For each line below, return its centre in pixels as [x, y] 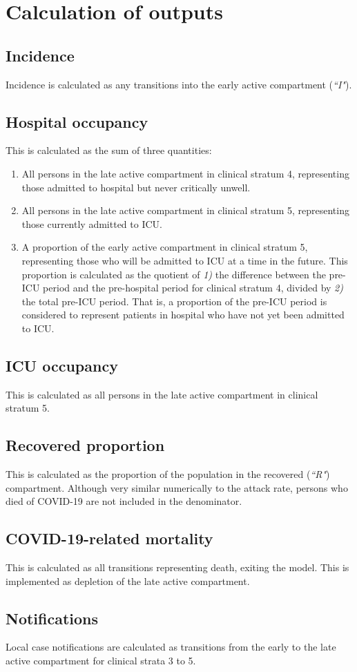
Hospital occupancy [77, 121]
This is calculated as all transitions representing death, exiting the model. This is [177, 567]
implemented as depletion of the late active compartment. [128, 580]
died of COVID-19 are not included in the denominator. [124, 501]
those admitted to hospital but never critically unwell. [136, 187]
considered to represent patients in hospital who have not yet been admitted [183, 315]
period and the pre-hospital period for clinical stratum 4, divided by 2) [193, 288]
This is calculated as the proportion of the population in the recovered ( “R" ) [168, 474]
